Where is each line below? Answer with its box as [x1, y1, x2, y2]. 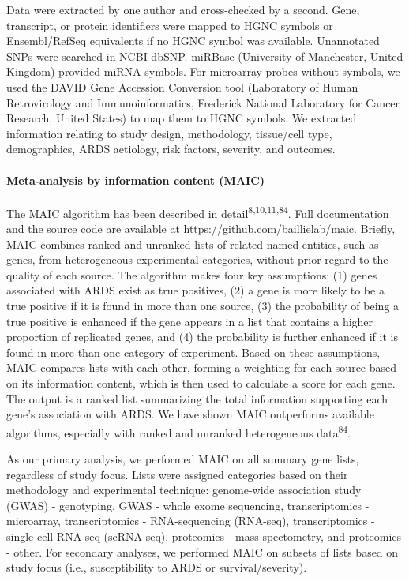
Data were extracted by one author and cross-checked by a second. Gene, [6, 2, 360, 17]
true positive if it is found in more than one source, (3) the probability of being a [6, 297, 400, 313]
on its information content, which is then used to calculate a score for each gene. [6, 374, 396, 391]
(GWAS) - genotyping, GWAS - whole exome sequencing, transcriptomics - [6, 497, 370, 513]
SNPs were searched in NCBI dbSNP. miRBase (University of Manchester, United [6, 47, 403, 64]
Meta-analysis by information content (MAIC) [6, 171, 265, 188]
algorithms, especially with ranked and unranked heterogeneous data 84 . [6, 422, 351, 440]
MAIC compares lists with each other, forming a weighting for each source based [6, 359, 397, 376]
